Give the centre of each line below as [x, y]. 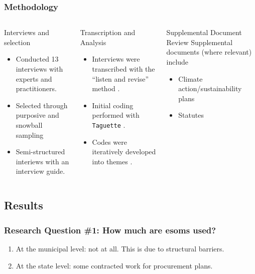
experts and [34, 78]
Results [24, 205]
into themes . [112, 161]
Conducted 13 [37, 59]
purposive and [37, 115]
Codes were [109, 142]
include [177, 62]
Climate [190, 78]
